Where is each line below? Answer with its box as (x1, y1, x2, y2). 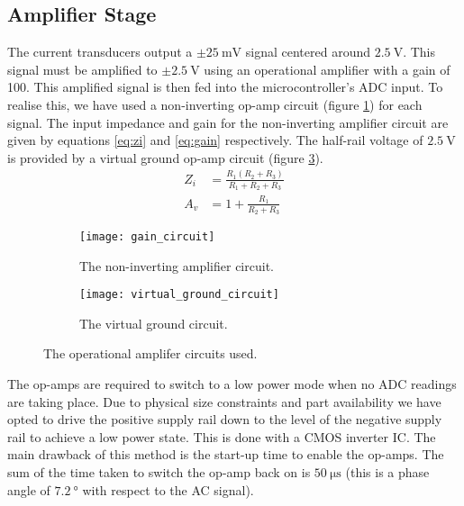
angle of (7, 480, 50, 499)
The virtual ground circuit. (79, 313, 228, 332)
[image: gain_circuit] (79, 230, 215, 243)
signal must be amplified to (7, 59, 158, 78)
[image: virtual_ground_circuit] (79, 288, 279, 302)
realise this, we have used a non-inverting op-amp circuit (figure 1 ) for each (7, 95, 423, 113)
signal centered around (245, 42, 370, 61)
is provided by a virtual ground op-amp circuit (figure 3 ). (7, 148, 323, 167)
